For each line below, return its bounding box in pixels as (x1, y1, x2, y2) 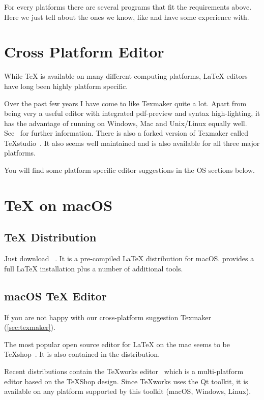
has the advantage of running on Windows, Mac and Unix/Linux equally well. (4, 117, 247, 128)
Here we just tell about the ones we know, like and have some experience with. (4, 11, 249, 22)
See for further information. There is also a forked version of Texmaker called (4, 128, 249, 138)
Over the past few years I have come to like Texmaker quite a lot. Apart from (4, 98, 247, 108)
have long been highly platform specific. (4, 80, 128, 91)
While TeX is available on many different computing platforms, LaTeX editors (4, 71, 248, 81)
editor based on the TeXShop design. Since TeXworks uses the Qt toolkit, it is (4, 376, 248, 386)
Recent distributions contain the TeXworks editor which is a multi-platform (4, 366, 244, 376)
